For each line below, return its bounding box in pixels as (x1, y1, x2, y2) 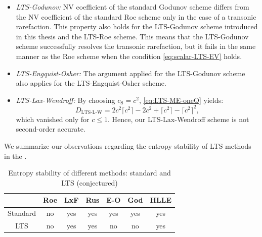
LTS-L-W (81, 110, 102, 115)
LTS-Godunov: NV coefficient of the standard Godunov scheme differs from (16, 2, 249, 12)
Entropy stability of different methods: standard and (8, 167, 171, 178)
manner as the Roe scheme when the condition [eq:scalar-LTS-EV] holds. (16, 50, 242, 61)
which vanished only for (16, 113, 90, 124)
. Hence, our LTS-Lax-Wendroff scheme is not (107, 113, 249, 124)
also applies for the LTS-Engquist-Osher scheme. (16, 78, 166, 88)
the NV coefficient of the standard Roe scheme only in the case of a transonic (16, 11, 256, 22)
